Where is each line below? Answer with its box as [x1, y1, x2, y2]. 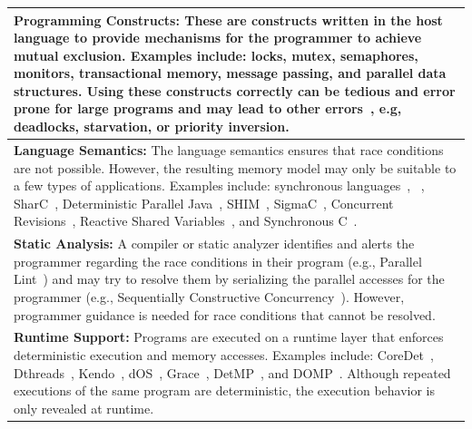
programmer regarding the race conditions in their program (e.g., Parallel [14, 251, 422, 270]
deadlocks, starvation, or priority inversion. [14, 117, 290, 136]
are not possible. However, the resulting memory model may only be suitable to [14, 158, 457, 177]
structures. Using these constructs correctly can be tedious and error [14, 81, 456, 100]
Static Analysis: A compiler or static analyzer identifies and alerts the [14, 234, 415, 253]
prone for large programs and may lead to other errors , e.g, [14, 99, 402, 118]
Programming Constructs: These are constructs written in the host [14, 10, 443, 29]
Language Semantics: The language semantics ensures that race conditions [14, 140, 444, 159]
